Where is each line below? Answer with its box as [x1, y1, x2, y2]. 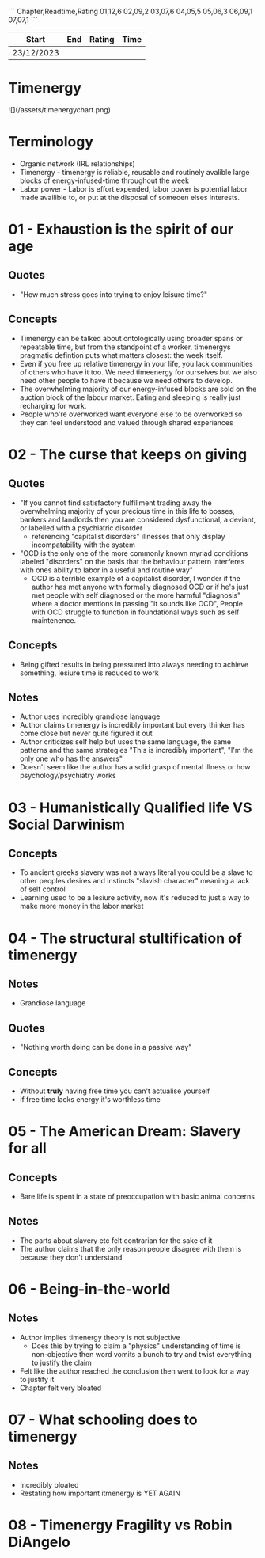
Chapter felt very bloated [19, 1383, 102, 1393]
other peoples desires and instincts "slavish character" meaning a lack [19, 876, 250, 886]
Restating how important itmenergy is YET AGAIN [19, 1488, 180, 1498]
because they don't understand [19, 1252, 123, 1262]
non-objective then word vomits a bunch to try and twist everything [31, 1349, 252, 1358]
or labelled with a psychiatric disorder [19, 522, 143, 533]
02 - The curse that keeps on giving [8, 445, 248, 463]
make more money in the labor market [19, 902, 144, 911]
